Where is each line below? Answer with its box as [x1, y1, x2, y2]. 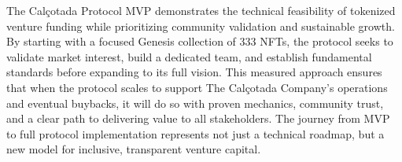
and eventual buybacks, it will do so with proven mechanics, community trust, [6, 94, 384, 111]
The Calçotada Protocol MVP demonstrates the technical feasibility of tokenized [6, 2, 396, 18]
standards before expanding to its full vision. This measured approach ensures [6, 64, 382, 80]
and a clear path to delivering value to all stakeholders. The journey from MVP [6, 110, 390, 127]
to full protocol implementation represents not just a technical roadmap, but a [6, 125, 385, 142]
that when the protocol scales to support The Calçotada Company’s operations [6, 79, 388, 95]
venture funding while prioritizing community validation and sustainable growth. [6, 17, 395, 34]
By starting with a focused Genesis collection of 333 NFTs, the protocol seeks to [6, 33, 393, 50]
